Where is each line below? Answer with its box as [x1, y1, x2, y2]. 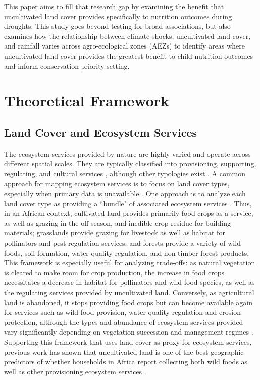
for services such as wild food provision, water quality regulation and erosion [4, 307, 241, 317]
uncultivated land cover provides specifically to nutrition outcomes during [4, 11, 232, 21]
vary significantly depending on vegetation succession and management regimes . [4, 326, 253, 337]
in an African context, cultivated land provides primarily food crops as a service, [4, 208, 253, 218]
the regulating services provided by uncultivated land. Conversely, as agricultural [4, 287, 254, 298]
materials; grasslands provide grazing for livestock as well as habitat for [4, 227, 225, 238]
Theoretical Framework [4, 90, 170, 111]
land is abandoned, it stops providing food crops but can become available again [4, 297, 252, 307]
